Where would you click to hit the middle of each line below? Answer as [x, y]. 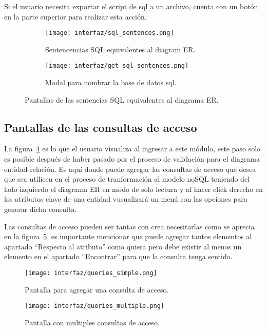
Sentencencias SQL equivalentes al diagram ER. [120, 49]
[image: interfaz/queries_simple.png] [91, 273]
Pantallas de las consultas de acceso [101, 127]
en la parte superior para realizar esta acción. [75, 16]
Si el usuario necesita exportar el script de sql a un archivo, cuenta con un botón [131, 6]
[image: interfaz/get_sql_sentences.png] [117, 66]
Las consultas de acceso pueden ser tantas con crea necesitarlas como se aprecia [129, 226]
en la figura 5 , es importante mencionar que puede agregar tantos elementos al [128, 236]
